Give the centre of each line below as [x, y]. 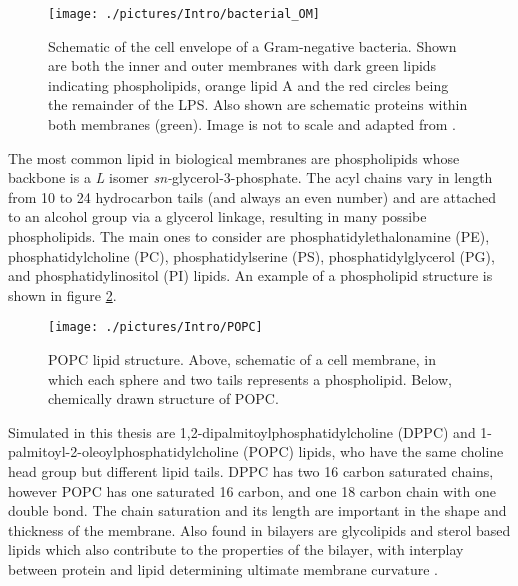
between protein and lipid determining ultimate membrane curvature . [223, 568]
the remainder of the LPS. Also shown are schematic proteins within [258, 104]
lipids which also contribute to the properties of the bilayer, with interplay [236, 549]
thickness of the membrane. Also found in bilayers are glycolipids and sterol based [259, 529]
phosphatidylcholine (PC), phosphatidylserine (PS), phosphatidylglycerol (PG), [251, 255]
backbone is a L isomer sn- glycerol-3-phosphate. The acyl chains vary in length [250, 177]
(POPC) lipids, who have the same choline [373, 451]
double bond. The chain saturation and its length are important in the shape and [257, 510]
